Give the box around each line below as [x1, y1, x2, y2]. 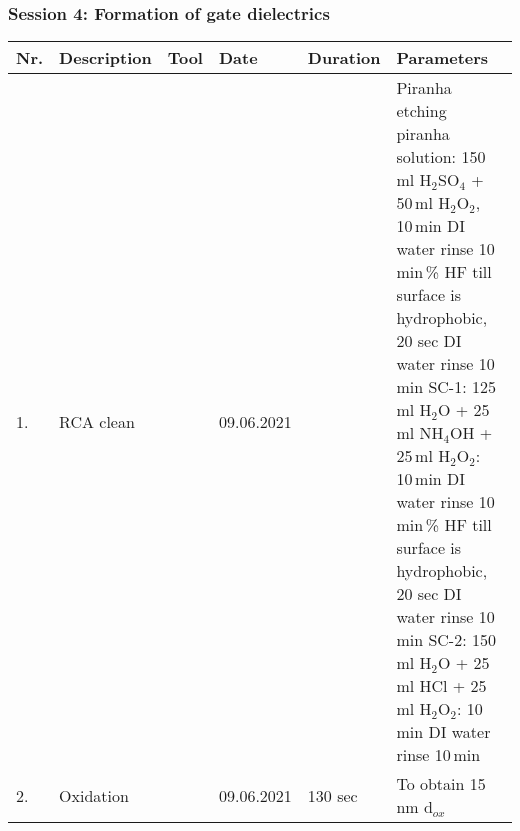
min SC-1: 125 [396, 375, 496, 399]
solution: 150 [396, 145, 486, 169]
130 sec [307, 783, 358, 807]
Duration [307, 46, 381, 70]
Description [59, 46, 152, 70]
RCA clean [59, 409, 135, 433]
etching [396, 99, 447, 123]
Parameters [396, 46, 489, 70]
